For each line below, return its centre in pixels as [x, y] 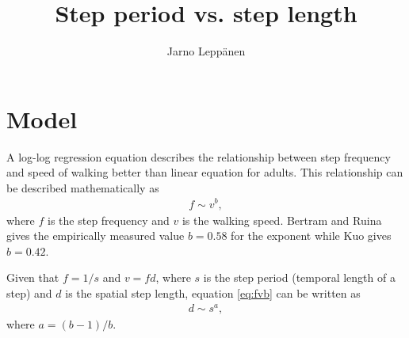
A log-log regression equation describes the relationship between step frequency [199, 156]
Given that [33, 277]
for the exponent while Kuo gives [311, 235]
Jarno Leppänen [206, 51]
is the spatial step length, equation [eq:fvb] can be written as [213, 292]
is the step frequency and [109, 220]
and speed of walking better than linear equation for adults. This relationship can [205, 172]
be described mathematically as [83, 187]
